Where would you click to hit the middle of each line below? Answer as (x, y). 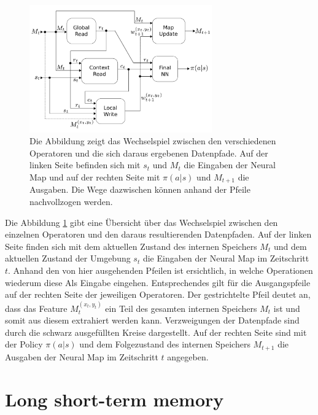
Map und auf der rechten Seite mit (95, 176)
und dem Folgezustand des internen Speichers (165, 344)
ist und (287, 308)
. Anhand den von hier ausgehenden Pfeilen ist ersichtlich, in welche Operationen (161, 270)
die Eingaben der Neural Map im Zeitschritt (226, 258)
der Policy (24, 344)
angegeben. (188, 356)
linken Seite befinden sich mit (85, 165)
